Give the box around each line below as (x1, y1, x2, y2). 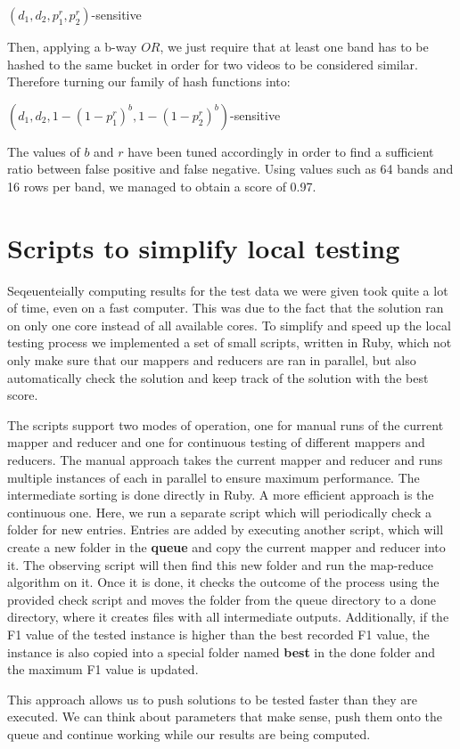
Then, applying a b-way (7, 37, 137, 55)
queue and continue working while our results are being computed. (7, 724, 371, 743)
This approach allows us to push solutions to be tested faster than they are (7, 689, 417, 708)
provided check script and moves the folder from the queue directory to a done (7, 590, 437, 608)
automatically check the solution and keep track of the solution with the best (7, 368, 429, 387)
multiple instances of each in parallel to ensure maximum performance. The (7, 468, 420, 486)
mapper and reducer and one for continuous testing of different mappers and (7, 433, 425, 452)
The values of (7, 142, 80, 160)
